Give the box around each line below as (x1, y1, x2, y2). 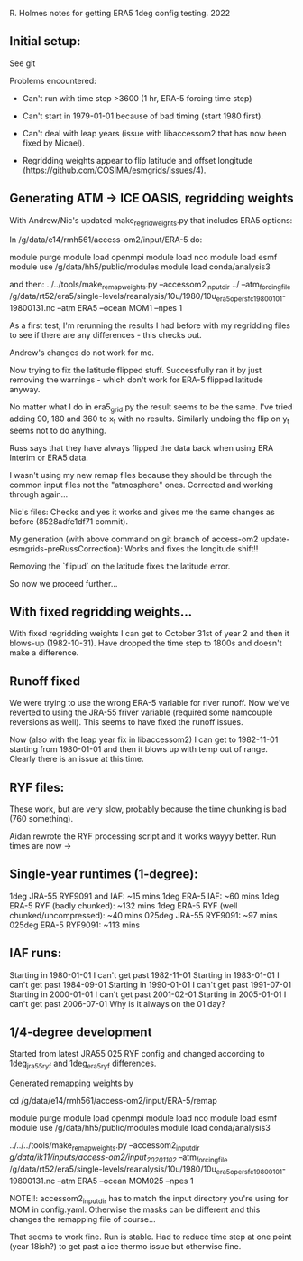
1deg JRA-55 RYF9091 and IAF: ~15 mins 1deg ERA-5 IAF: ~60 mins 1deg (9, 890, 280, 901)
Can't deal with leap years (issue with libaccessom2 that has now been (22, 127, 287, 138)
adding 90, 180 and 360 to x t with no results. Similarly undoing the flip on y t (9, 413, 290, 426)
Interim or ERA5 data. (9, 452, 88, 463)
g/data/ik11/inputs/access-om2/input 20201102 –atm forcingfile (9, 1152, 228, 1164)
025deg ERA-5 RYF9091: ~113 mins (9, 919, 141, 930)
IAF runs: (9, 946, 62, 961)
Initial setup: (9, 33, 81, 49)
